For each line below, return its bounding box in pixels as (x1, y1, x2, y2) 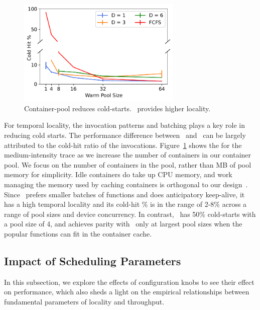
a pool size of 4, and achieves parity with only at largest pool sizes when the (4, 218, 242, 229)
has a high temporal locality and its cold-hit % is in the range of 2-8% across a (4, 199, 247, 209)
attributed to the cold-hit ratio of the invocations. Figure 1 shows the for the (4, 139, 242, 150)
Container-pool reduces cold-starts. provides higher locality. (24, 103, 211, 113)
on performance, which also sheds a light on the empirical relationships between (4, 286, 249, 297)
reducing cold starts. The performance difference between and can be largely (4, 130, 246, 140)
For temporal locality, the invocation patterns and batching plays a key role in (4, 120, 245, 130)
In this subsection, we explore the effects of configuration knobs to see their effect (4, 276, 254, 287)
